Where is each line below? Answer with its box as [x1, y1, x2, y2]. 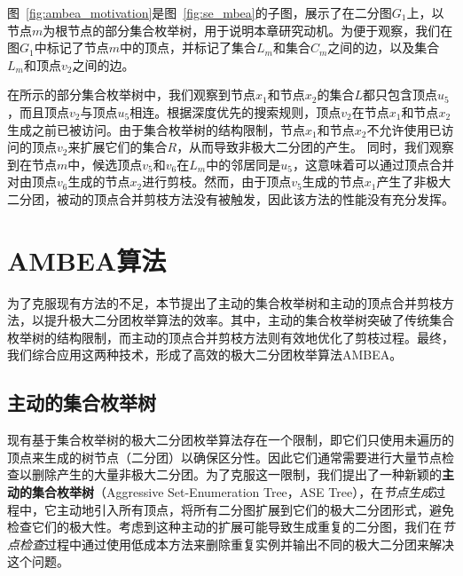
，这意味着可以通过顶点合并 [292, 154, 454, 173]
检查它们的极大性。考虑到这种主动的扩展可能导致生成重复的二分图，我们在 [7, 517, 442, 536]
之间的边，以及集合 [327, 38, 440, 57]
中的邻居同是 [206, 154, 281, 173]
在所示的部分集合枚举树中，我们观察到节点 [7, 85, 255, 104]
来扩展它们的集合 [67, 138, 168, 156]
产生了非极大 [376, 172, 451, 191]
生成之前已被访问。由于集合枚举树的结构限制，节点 [7, 120, 305, 138]
